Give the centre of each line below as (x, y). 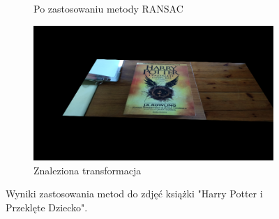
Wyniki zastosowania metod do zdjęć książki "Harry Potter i (134, 194)
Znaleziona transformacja (88, 170)
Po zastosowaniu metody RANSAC (108, 8)
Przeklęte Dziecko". (47, 207)
